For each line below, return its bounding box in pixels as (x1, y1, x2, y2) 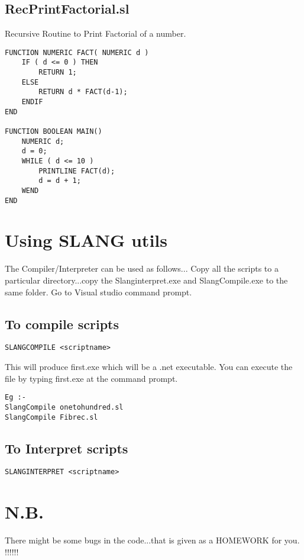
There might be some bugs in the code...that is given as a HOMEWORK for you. (5, 534, 300, 546)
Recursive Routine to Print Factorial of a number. (5, 27, 186, 40)
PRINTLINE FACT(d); (38, 166, 115, 175)
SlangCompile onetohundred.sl (5, 403, 124, 411)
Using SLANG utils (5, 228, 167, 252)
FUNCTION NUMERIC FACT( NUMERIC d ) (5, 48, 149, 57)
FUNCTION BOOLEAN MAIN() (5, 127, 102, 136)
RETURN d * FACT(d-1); (38, 88, 128, 96)
